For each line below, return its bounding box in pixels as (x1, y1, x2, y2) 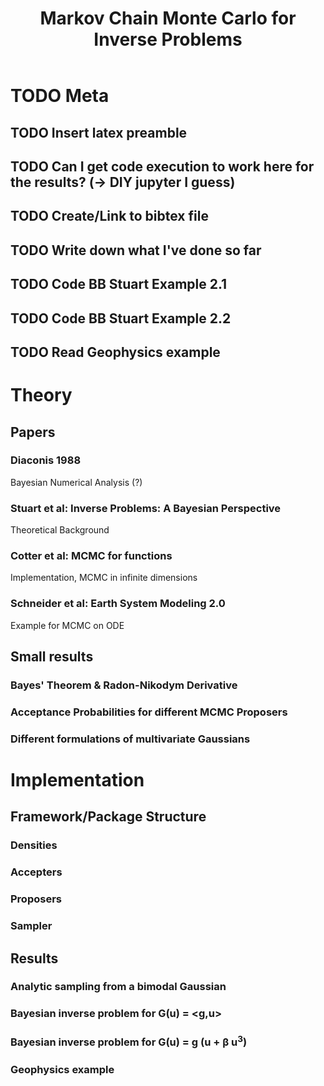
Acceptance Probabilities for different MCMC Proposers (10, 705, 288, 719)
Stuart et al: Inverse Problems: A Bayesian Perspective (10, 501, 282, 515)
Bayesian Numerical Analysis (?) (10, 476, 143, 488)
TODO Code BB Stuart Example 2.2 (10, 310, 232, 327)
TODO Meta (10, 85, 110, 107)
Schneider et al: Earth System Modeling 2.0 (10, 597, 226, 611)
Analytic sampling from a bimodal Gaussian (10, 980, 227, 994)
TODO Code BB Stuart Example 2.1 (10, 276, 228, 293)
